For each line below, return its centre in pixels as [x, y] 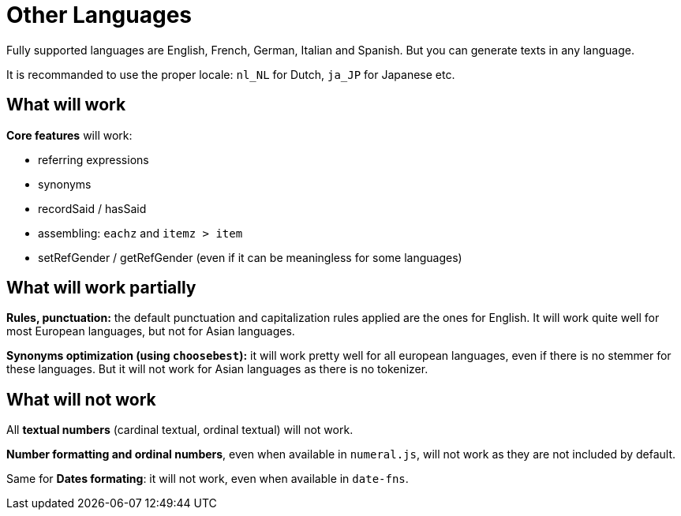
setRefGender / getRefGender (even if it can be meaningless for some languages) [250, 257]
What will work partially [101, 288]
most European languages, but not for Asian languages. [151, 331]
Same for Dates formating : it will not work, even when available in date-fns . [208, 479]
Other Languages [99, 15]
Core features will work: [69, 135]
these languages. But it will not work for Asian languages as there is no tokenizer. [217, 369]
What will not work [81, 399]
